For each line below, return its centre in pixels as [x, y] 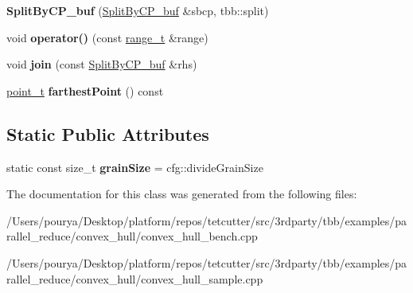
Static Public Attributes [108, 133]
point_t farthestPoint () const [85, 90]
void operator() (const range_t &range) [107, 37]
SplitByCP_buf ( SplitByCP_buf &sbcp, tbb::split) [138, 10]
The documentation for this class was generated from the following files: [182, 194]
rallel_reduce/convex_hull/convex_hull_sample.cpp [135, 278]
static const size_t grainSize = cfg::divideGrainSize [135, 167]
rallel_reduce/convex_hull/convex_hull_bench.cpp [132, 236]
